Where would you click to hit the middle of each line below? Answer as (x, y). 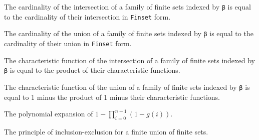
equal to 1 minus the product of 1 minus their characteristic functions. (112, 97)
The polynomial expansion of (49, 114)
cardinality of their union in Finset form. (68, 43)
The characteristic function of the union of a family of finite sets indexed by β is (127, 87)
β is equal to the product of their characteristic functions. (92, 70)
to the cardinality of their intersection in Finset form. (87, 16)
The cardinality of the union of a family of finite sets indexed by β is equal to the (129, 33)
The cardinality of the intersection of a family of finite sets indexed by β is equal (127, 7)
